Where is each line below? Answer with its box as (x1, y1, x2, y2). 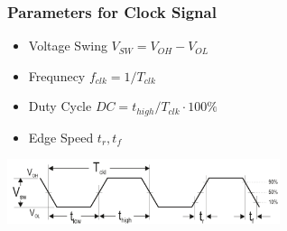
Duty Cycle (28, 97, 92, 115)
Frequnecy (28, 66, 86, 85)
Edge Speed (28, 127, 94, 146)
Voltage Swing (28, 36, 107, 55)
